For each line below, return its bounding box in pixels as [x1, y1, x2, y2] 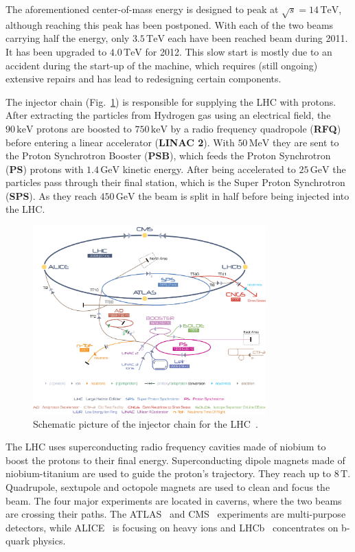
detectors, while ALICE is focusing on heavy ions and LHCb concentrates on [5, 520, 339, 534]
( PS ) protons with [5, 161, 84, 176]
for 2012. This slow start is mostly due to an [145, 44, 332, 58]
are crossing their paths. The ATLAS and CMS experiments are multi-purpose [5, 507, 346, 521]
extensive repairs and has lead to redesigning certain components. [5, 71, 282, 86]
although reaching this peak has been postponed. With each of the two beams [5, 17, 334, 32]
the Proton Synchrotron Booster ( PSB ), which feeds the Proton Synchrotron [5, 148, 331, 163]
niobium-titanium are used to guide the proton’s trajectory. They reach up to [5, 466, 332, 481]
